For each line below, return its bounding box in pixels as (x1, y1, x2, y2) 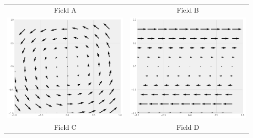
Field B (177, 4, 199, 15)
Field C (54, 122, 76, 132)
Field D (176, 122, 199, 132)
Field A (54, 4, 77, 15)
